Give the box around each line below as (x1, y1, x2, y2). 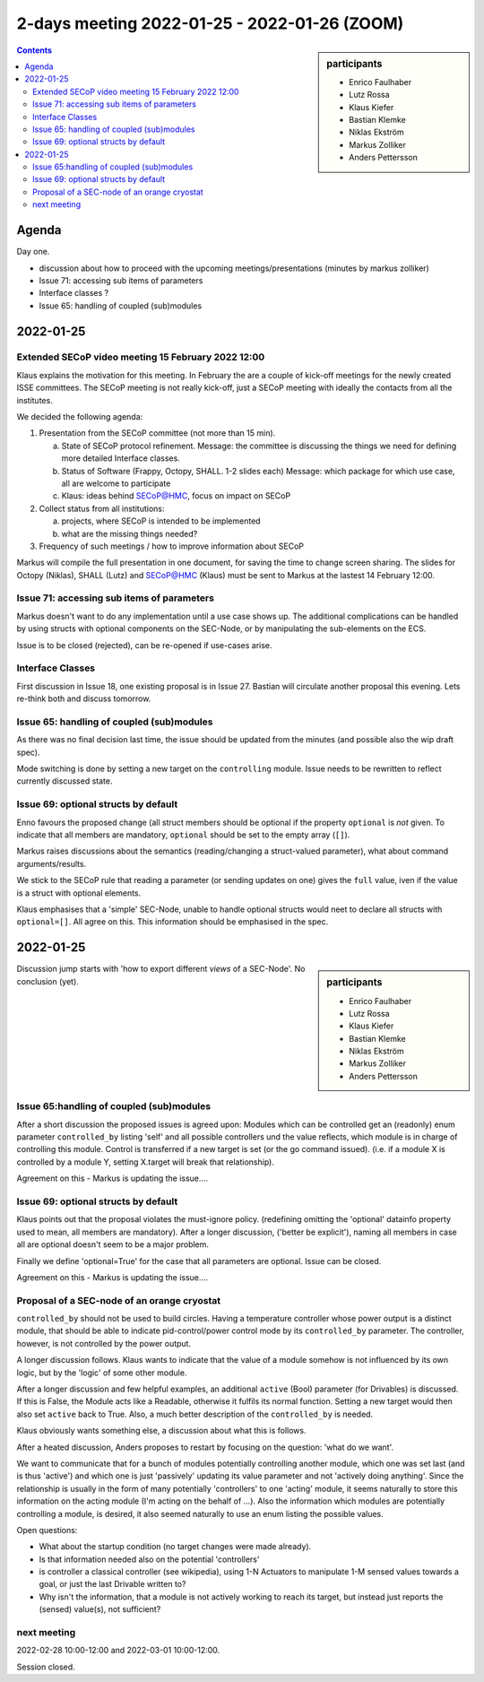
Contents (16, 45, 53, 56)
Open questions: (16, 1524, 78, 1535)
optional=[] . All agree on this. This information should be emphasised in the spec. (16, 916, 329, 927)
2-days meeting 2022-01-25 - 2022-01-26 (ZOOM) (16, 13, 404, 33)
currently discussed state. (16, 776, 113, 786)
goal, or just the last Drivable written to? (39, 1579, 186, 1590)
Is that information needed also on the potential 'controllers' (39, 1554, 260, 1565)
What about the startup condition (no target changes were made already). (39, 1541, 312, 1552)
